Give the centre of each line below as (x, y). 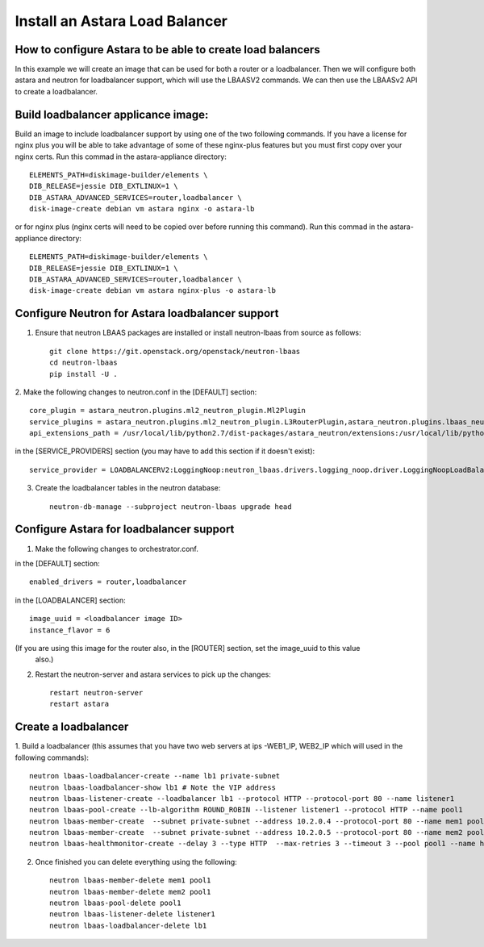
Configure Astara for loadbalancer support (125, 530)
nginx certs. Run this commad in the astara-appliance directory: (121, 156)
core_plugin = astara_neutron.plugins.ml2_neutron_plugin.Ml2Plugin (167, 411)
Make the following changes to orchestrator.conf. (117, 549)
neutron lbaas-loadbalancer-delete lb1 (128, 925)
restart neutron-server (96, 693)
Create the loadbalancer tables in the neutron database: (128, 488)
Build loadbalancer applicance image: (112, 114)
